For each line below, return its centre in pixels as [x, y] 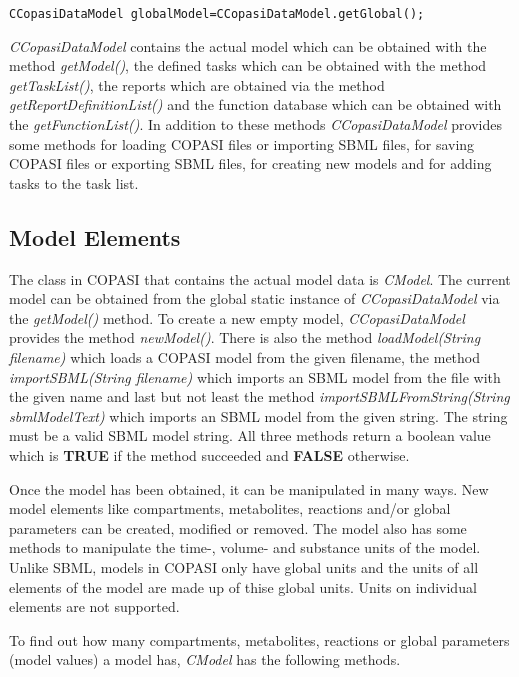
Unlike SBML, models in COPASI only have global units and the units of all [244, 566]
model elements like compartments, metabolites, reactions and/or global [230, 508]
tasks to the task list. [74, 182]
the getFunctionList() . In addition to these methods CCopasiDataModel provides [255, 124]
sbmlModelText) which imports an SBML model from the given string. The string [258, 415]
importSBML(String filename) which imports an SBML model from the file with [255, 376]
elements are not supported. [94, 606]
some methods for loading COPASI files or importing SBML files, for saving [242, 143]
